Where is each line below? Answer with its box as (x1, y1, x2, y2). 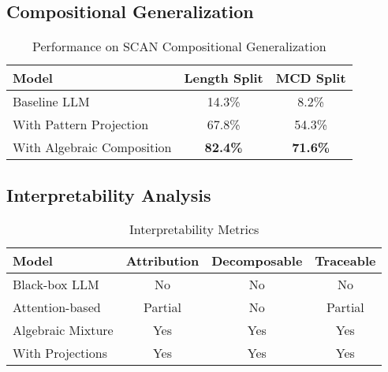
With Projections (13, 344, 107, 363)
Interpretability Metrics (129, 220, 259, 239)
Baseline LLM (13, 92, 90, 111)
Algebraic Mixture (13, 321, 114, 340)
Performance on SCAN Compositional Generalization (32, 37, 326, 56)
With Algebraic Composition (13, 138, 172, 157)
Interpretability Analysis (6, 182, 211, 206)
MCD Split (275, 69, 346, 87)
